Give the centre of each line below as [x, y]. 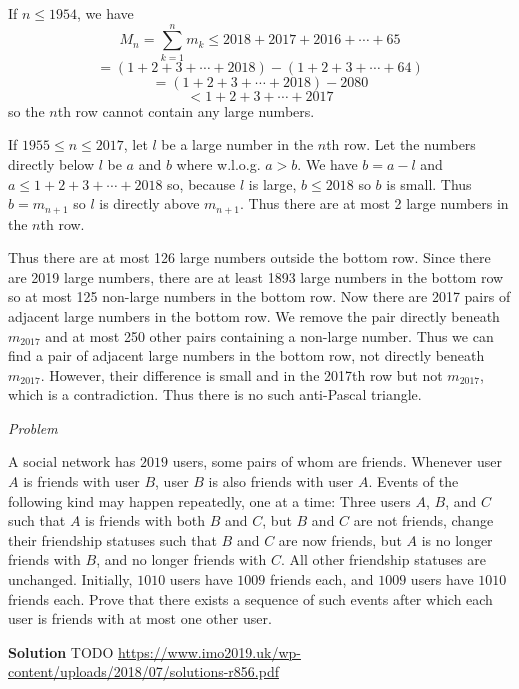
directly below [51, 163]
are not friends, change [423, 520]
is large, [272, 183]
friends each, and [321, 579]
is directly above [149, 203]
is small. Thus [429, 183]
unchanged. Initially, [70, 579]
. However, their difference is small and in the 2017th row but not [241, 374]
